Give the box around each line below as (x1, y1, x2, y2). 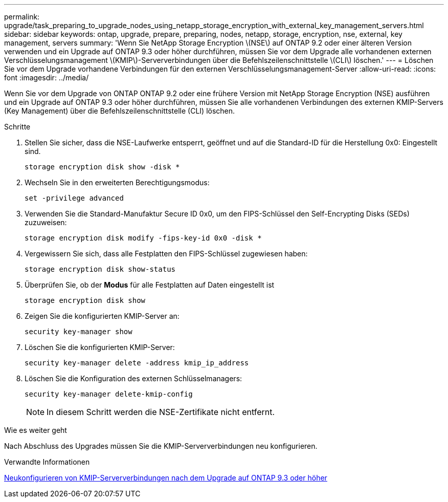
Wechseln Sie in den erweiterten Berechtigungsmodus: (25, 178, 210, 187)
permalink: (4, 12, 40, 21)
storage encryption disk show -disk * (25, 163, 180, 171)
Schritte (4, 122, 31, 131)
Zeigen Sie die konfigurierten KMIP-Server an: (25, 312, 180, 320)
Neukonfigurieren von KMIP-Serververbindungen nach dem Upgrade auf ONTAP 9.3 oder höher (4, 473, 327, 482)
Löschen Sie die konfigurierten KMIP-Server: (25, 343, 175, 352)
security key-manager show (25, 328, 132, 336)
